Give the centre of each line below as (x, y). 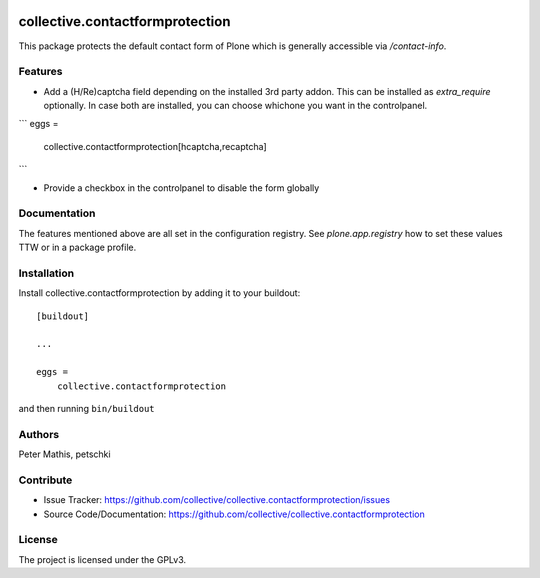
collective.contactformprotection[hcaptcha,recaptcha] (155, 146)
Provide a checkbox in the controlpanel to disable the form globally (181, 187)
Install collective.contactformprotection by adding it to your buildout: (159, 293)
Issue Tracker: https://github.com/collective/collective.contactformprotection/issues (216, 500)
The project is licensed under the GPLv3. (102, 559)
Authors (39, 434)
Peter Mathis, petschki (64, 454)
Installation (46, 273)
